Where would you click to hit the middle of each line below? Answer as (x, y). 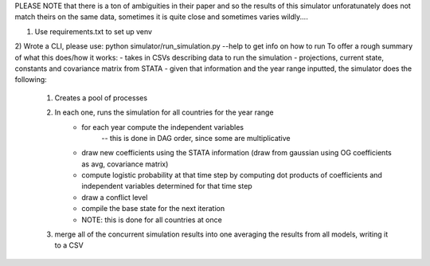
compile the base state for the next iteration (153, 209)
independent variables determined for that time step (167, 186)
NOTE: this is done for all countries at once (152, 220)
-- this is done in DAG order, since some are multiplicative (196, 138)
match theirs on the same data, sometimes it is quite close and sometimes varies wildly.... (161, 17)
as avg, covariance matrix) (125, 164)
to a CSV (69, 245)
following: (31, 80)
